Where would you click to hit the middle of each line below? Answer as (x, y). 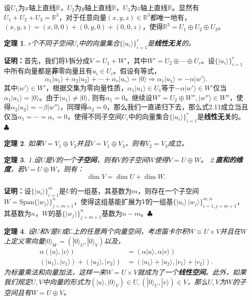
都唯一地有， (171, 17)
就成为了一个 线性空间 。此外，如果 (192, 272)
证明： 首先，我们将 (34, 60)
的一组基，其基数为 (101, 190)
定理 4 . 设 (19, 231)
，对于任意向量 (83, 17)
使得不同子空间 (98, 116)
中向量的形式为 (66, 281)
